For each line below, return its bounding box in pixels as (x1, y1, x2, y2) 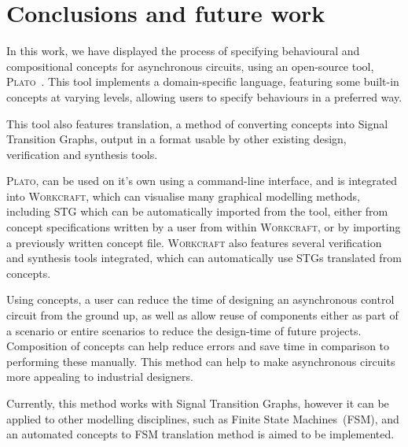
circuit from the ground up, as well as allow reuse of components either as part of (6, 307, 399, 323)
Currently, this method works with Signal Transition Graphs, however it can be (6, 395, 389, 411)
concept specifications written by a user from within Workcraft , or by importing (6, 219, 401, 235)
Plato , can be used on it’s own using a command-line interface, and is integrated (6, 172, 398, 189)
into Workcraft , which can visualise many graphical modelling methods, (6, 187, 361, 204)
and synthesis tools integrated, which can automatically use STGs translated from (6, 249, 402, 266)
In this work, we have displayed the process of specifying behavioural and (6, 42, 360, 59)
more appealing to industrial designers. (6, 368, 193, 385)
